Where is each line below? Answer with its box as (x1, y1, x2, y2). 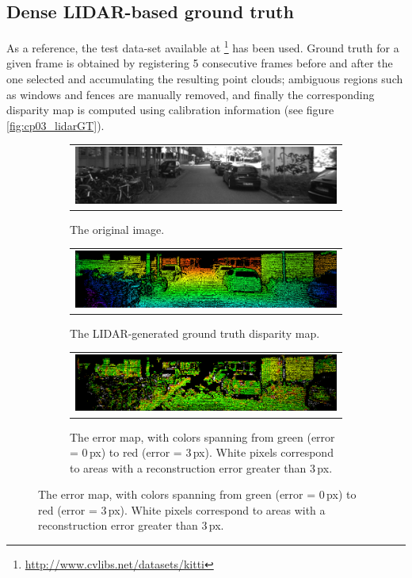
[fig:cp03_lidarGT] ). (6, 117, 105, 133)
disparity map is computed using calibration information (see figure (6, 101, 334, 118)
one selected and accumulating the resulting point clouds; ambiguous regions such (6, 71, 403, 87)
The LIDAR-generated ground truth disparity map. (70, 324, 320, 341)
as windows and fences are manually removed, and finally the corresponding (6, 86, 375, 102)
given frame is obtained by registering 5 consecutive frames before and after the (6, 55, 393, 71)
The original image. (70, 220, 165, 237)
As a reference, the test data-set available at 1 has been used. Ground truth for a (6, 37, 399, 56)
